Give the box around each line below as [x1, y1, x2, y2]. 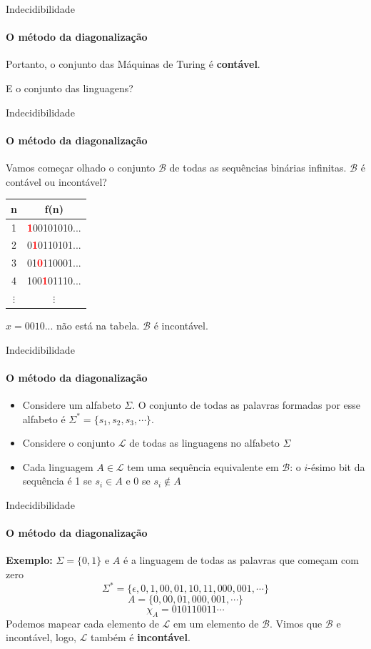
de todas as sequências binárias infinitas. [169, 159, 347, 174]
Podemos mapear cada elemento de [6, 615, 159, 630]
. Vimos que [269, 615, 322, 630]
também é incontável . [90, 630, 190, 645]
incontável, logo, [6, 630, 76, 645]
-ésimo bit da [308, 459, 365, 474]
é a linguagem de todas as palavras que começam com [123, 553, 359, 568]
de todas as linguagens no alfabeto [129, 435, 280, 450]
